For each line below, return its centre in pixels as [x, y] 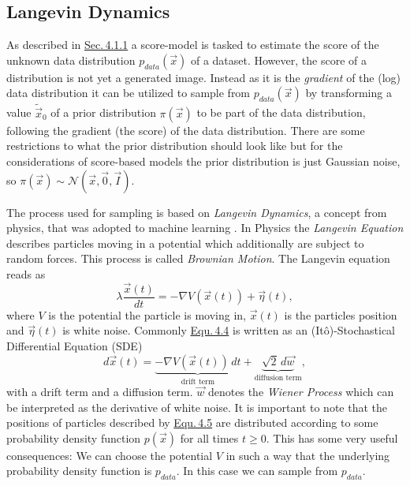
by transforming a [348, 93]
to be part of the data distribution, [281, 112]
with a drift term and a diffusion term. [100, 392]
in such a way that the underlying [308, 455]
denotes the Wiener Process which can [301, 392]
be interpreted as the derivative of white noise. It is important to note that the [197, 407]
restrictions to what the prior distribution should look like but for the [175, 146]
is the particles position [341, 314]
